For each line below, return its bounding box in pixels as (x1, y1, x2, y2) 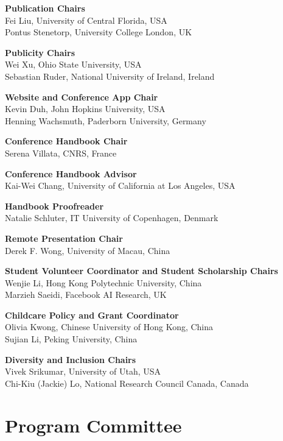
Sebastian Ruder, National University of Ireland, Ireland (5, 69, 215, 82)
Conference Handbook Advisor (5, 167, 137, 180)
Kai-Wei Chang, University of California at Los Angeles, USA (5, 179, 236, 192)
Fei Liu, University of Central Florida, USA (5, 13, 167, 26)
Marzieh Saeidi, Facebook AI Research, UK (5, 288, 167, 301)
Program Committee (5, 412, 182, 437)
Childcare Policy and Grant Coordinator (5, 308, 179, 321)
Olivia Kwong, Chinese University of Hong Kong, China (5, 320, 214, 333)
